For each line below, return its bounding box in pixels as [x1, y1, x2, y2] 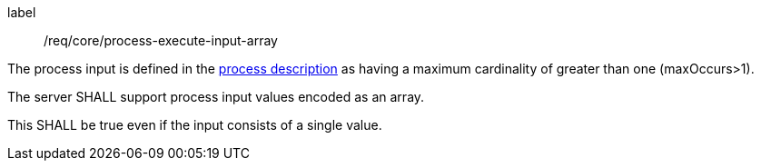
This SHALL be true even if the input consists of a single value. [7, 117, 382, 133]
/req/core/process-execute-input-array [44, 33, 278, 48]
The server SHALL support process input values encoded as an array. [7, 89, 425, 104]
